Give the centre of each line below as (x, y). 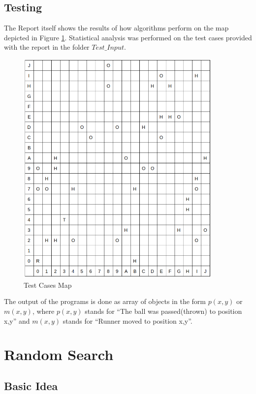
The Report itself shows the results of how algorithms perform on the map (116, 28)
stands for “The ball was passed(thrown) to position (163, 311)
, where (43, 311)
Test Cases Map (48, 285)
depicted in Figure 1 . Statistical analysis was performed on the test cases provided (128, 37)
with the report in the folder (47, 47)
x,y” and (17, 320)
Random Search (59, 354)
